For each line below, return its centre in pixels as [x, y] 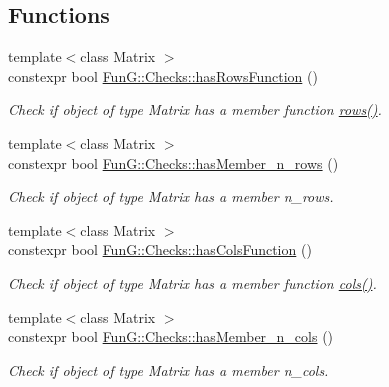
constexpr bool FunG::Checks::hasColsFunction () [160, 249]
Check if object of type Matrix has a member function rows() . [195, 109]
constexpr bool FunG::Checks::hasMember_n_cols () [171, 336]
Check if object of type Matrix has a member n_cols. [168, 369]
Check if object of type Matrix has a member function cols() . [192, 282]
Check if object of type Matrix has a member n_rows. [171, 196]
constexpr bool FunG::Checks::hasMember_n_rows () [173, 162]
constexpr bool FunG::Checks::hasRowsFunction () [163, 75]
